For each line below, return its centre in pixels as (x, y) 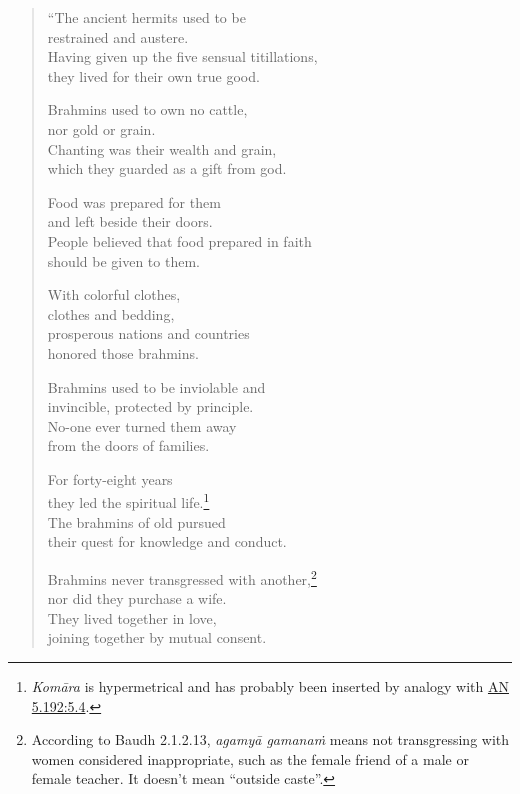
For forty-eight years (110, 478)
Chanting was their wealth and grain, (162, 148)
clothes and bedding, (111, 313)
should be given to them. (123, 260)
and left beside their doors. (130, 221)
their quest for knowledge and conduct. (167, 541)
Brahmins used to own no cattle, (147, 109)
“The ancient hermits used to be (146, 17)
